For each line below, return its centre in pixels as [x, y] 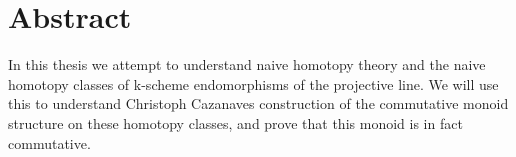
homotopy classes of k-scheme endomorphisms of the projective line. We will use [253, 83]
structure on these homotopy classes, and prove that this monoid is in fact [235, 122]
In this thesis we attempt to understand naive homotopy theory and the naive [247, 64]
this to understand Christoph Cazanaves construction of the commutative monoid [258, 103]
